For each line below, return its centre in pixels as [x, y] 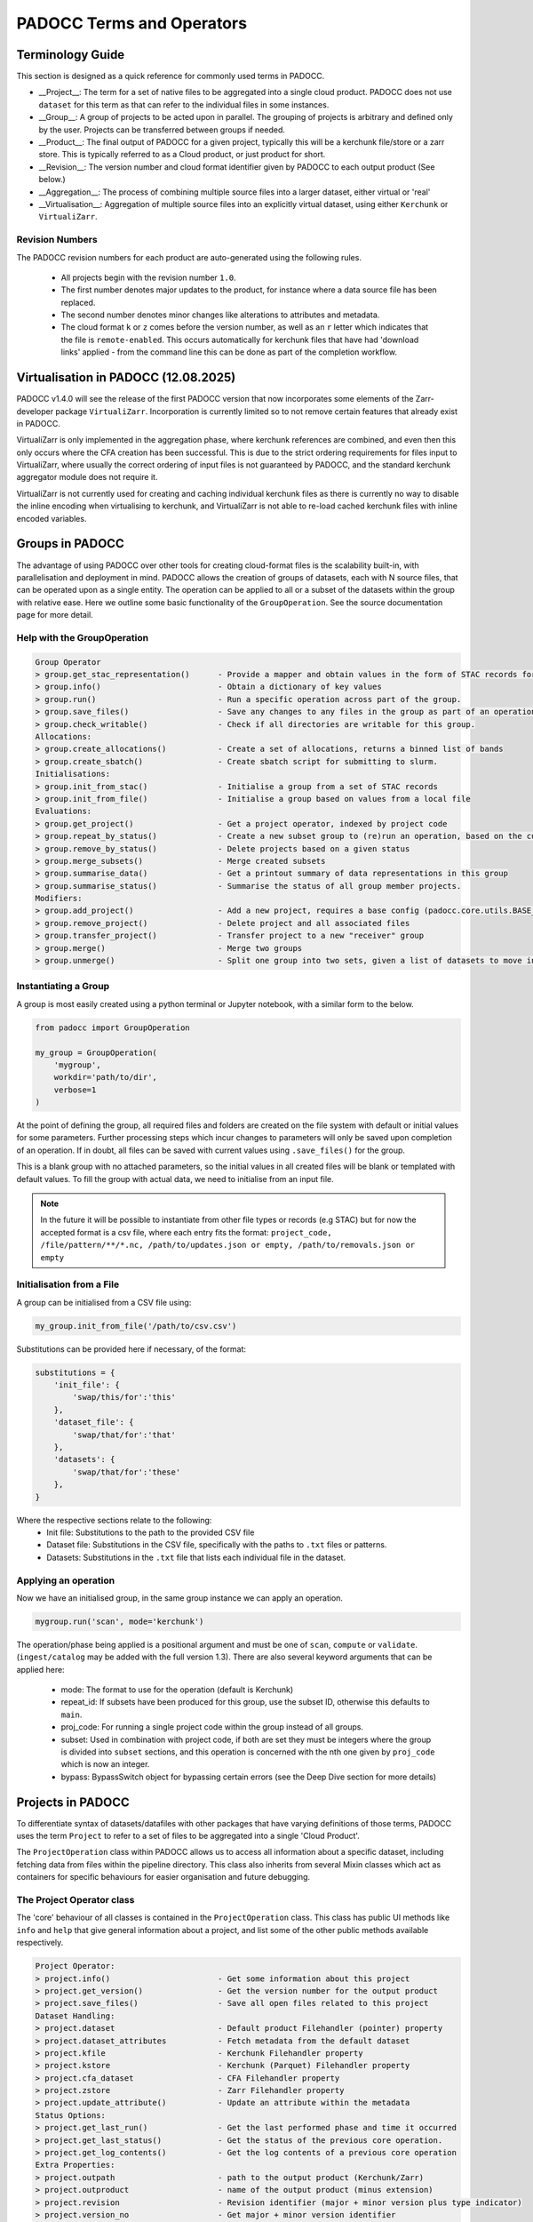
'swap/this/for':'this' [124, 1397]
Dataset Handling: [75, 2016]
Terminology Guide [71, 55]
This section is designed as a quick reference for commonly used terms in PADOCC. [171, 76]
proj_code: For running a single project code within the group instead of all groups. [212, 1727]
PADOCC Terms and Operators [132, 23]
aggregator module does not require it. [87, 477]
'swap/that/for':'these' [127, 1472]
